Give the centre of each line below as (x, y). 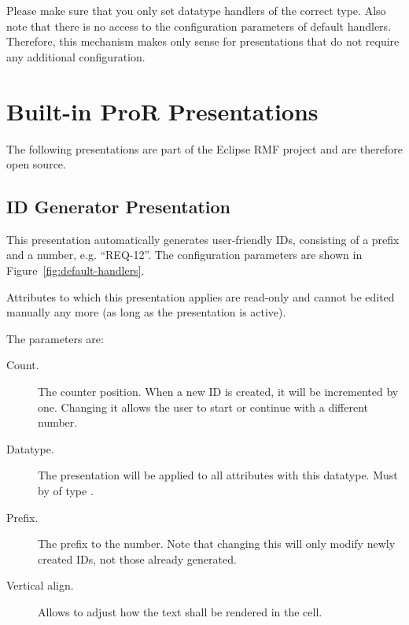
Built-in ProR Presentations (162, 111)
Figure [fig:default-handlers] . (76, 270)
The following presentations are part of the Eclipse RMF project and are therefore (204, 148)
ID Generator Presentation (118, 207)
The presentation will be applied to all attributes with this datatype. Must (218, 475)
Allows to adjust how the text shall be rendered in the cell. (180, 611)
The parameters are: (55, 338)
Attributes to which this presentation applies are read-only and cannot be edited (201, 296)
